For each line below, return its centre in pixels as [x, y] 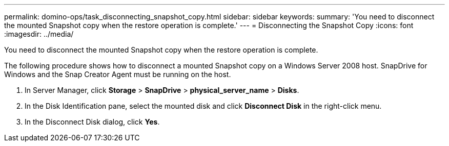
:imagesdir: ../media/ [39, 34]
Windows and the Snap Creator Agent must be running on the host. [118, 74]
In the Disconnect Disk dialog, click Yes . [92, 122]
